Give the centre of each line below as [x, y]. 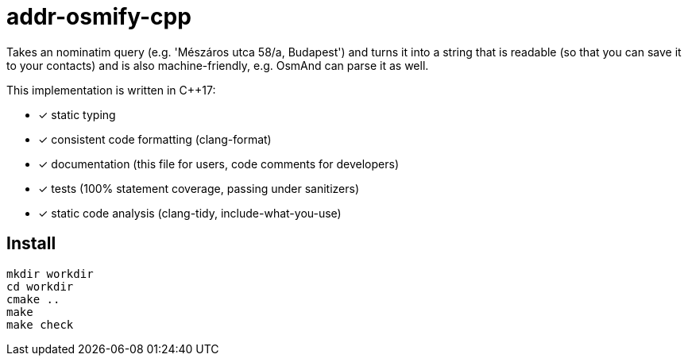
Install [31, 244]
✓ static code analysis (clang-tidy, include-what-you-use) [190, 213]
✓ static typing [77, 114]
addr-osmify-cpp [99, 17]
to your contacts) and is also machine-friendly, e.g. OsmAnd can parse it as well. [218, 65]
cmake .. [33, 299]
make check [40, 324]
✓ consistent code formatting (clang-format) [155, 139]
